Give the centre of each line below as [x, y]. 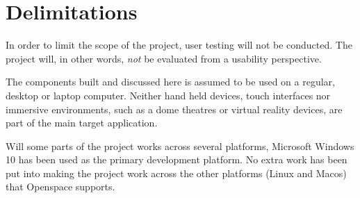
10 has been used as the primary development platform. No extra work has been [177, 159]
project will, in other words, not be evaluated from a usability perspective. [164, 58]
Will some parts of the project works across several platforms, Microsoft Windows [180, 146]
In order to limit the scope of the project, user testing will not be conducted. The [179, 45]
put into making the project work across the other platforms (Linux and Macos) [176, 173]
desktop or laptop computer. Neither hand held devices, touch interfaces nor [168, 95]
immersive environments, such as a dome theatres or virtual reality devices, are [174, 109]
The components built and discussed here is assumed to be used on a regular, [170, 82]
